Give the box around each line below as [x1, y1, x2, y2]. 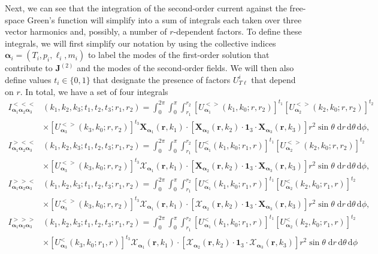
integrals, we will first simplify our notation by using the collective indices [5, 36, 276, 49]
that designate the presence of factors [93, 73, 231, 85]
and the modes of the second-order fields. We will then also [77, 62, 294, 74]
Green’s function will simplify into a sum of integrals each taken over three [27, 13, 302, 26]
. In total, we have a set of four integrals [20, 85, 168, 97]
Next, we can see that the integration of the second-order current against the [5, 2, 287, 14]
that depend [251, 73, 296, 85]
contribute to [5, 62, 53, 74]
